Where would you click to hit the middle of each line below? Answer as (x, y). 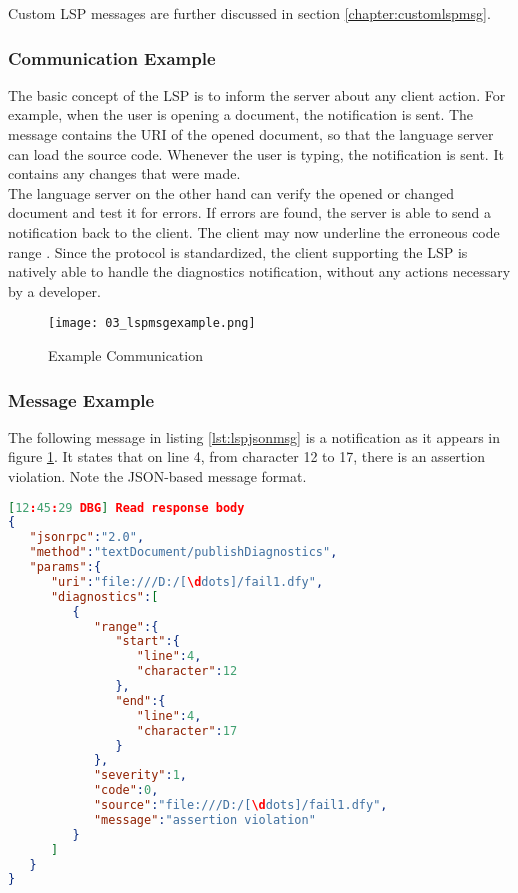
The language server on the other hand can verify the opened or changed (231, 192)
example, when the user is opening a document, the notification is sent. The (241, 114)
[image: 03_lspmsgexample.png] (152, 323)
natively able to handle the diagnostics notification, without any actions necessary (259, 271)
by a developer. (54, 290)
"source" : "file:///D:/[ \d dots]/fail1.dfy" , (240, 805)
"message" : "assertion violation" (204, 819)
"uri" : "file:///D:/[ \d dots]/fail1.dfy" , (187, 581)
